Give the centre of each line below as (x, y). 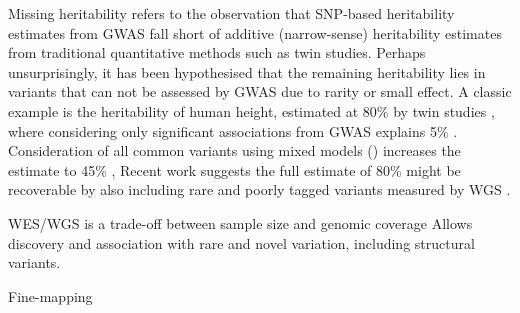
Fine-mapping (50, 295)
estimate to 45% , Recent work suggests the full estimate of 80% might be (234, 169)
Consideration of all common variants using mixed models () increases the (234, 150)
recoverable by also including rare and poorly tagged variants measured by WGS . (259, 189)
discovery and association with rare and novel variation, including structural (241, 242)
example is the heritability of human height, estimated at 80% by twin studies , (251, 110)
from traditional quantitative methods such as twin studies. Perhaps (217, 52)
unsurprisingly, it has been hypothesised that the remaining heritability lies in (247, 71)
